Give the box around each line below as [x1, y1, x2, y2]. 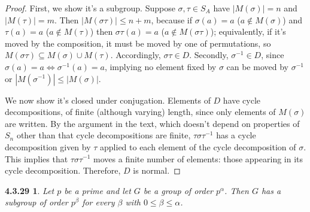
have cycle [223, 93, 261, 106]
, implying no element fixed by [104, 60, 217, 72]
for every [82, 196, 115, 208]
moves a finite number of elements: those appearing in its [93, 152, 303, 165]
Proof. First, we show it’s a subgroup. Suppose [5, 2, 175, 14]
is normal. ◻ [133, 164, 181, 177]
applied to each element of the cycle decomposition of [100, 140, 296, 153]
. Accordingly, [110, 49, 161, 61]
